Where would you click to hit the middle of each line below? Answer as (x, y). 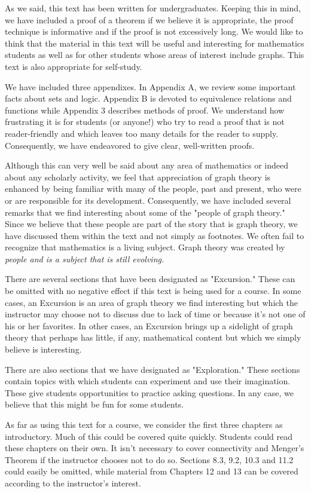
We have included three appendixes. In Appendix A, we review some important (150, 86)
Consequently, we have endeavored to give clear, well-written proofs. (130, 145)
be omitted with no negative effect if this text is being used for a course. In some (153, 291)
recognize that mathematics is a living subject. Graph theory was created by (145, 247)
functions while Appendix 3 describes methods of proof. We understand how (145, 110)
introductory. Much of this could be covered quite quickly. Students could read (149, 436)
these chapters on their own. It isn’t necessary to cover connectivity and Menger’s (155, 448)
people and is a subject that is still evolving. (85, 258)
